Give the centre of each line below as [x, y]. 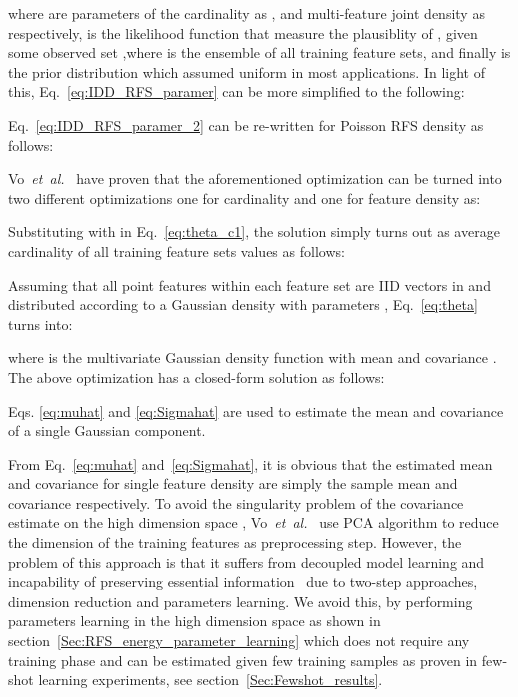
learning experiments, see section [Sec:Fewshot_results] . [210, 679]
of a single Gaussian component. [107, 430]
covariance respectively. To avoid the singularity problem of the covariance [236, 502]
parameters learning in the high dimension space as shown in [194, 620]
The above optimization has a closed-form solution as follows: [196, 376]
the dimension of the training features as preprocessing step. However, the [235, 542]
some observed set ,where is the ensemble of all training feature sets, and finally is [259, 52]
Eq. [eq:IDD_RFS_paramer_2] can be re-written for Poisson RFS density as [246, 124]
